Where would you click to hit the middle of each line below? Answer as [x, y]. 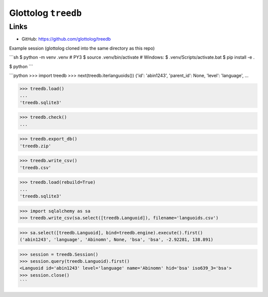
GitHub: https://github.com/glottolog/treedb [66, 39]
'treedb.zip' [35, 146]
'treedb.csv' [35, 168]
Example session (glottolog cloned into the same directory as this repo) [82, 48]
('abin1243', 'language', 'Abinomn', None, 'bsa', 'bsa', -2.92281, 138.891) [116, 239]
